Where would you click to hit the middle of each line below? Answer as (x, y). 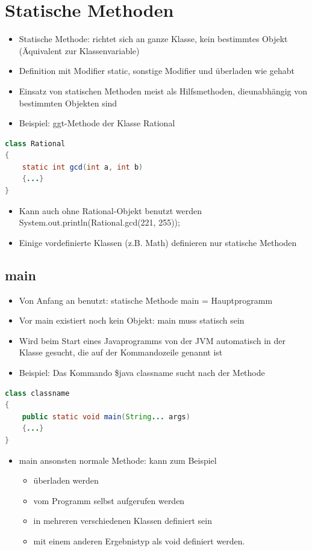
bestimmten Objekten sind (68, 103)
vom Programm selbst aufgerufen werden (109, 500)
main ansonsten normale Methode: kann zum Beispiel (118, 460)
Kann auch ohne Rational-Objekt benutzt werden (111, 210)
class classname (37, 393)
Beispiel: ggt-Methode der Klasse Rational (97, 123)
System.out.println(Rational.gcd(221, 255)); (99, 222)
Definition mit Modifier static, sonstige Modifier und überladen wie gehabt (157, 71)
